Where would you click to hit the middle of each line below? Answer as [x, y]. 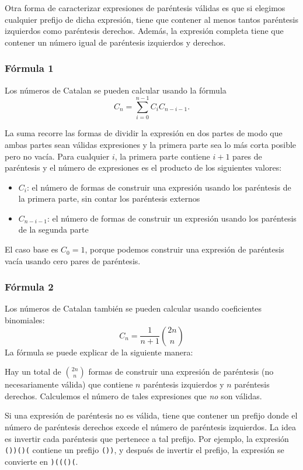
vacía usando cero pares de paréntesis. [73, 260]
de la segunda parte [53, 229]
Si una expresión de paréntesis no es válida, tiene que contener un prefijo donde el [151, 415]
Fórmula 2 [29, 287]
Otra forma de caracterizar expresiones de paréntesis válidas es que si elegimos [145, 8]
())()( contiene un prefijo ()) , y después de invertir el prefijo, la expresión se [144, 450]
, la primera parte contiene [162, 156]
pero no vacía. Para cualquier [57, 156]
